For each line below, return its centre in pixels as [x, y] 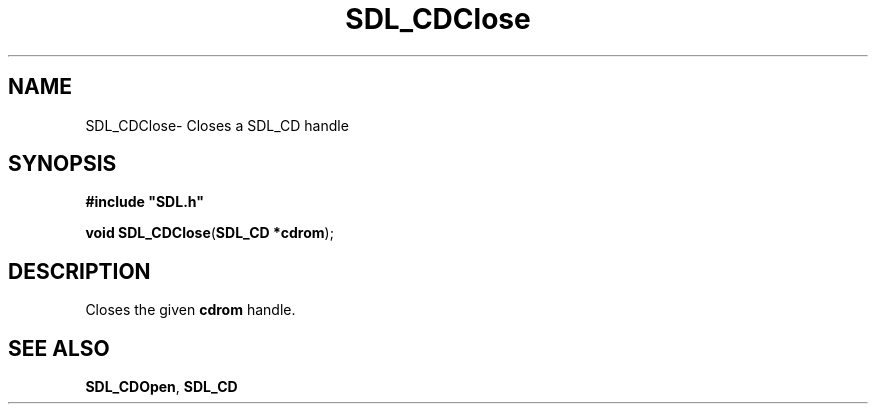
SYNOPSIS [62, 164]
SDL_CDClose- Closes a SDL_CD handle [217, 125]
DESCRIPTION [79, 271]
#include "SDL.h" [144, 202]
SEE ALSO [59, 348]
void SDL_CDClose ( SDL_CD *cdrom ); [209, 233]
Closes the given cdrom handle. [190, 310]
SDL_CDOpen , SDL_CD [161, 387]
